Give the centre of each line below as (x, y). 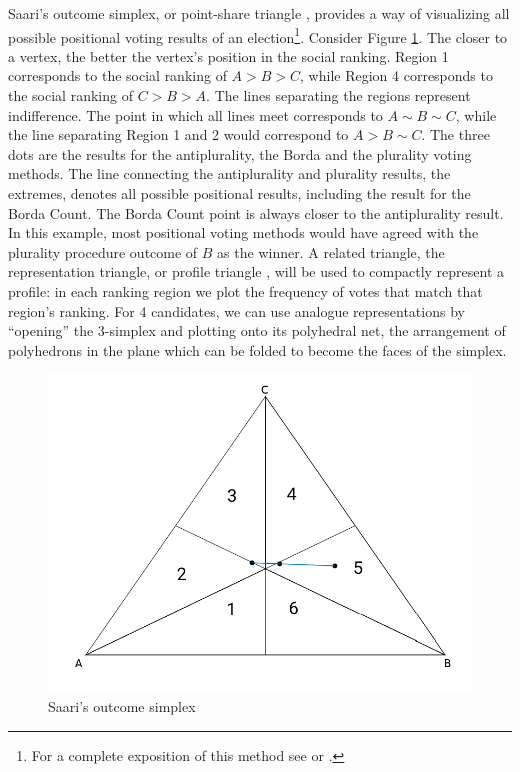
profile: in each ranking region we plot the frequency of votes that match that (245, 290)
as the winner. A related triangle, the (331, 251)
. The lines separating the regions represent (338, 95)
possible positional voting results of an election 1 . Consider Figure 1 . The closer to (258, 35)
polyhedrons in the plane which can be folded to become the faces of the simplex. (257, 349)
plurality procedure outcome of (103, 251)
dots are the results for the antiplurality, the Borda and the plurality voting (240, 153)
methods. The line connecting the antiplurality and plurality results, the (229, 173)
